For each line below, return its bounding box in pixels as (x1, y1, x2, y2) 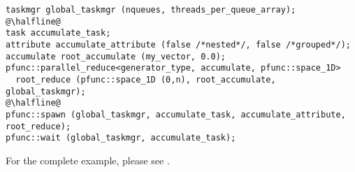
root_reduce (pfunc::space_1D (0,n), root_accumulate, (15, 74, 276, 85)
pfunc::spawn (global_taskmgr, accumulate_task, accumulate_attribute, (6, 109, 346, 120)
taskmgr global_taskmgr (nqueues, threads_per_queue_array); (6, 5, 296, 15)
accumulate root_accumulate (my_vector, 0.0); (6, 51, 226, 62)
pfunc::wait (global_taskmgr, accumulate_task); (6, 133, 236, 143)
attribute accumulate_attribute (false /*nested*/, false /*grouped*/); (6, 39, 351, 50)
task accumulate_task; (6, 28, 111, 38)
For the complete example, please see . (6, 152, 170, 167)
